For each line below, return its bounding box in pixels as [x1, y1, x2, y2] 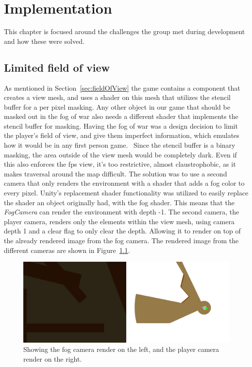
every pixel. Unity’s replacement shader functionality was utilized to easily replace [4, 188, 249, 198]
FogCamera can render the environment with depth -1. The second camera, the [4, 207, 239, 217]
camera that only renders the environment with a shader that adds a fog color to [4, 178, 245, 188]
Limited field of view [4, 59, 110, 75]
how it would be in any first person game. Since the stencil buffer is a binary [4, 140, 235, 150]
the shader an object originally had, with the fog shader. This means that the [4, 197, 235, 207]
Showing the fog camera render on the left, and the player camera [23, 344, 219, 354]
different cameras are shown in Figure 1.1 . [4, 245, 130, 255]
